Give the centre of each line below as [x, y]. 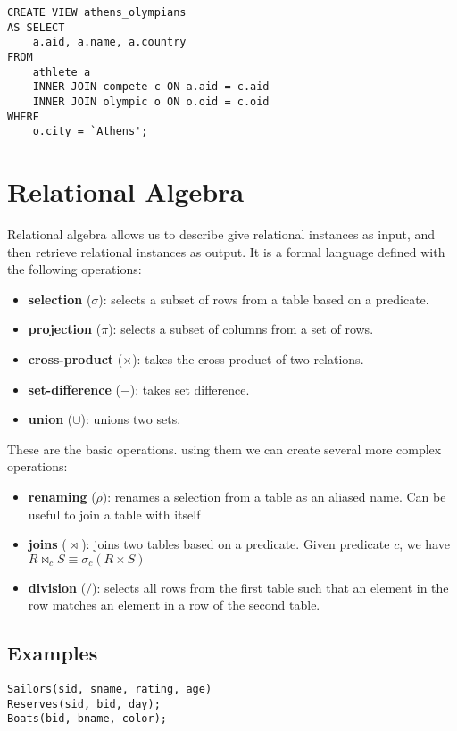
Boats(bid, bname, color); [87, 719]
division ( [57, 587]
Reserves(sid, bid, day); [84, 704]
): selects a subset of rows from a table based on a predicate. [264, 299]
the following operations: [75, 269]
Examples [53, 653]
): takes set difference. [190, 389]
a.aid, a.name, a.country [109, 42]
